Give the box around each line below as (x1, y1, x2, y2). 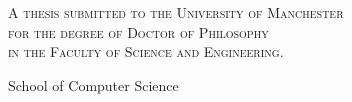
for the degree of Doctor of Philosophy (8, 21, 269, 42)
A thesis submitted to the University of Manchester (8, 2, 344, 22)
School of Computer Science (8, 74, 179, 95)
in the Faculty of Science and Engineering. (8, 41, 284, 62)
